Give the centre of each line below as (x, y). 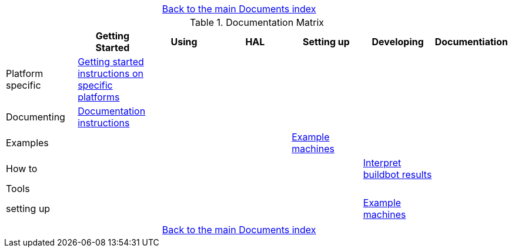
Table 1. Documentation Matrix (257, 22)
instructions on (111, 73)
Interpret (382, 163)
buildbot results (397, 174)
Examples (27, 143)
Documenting (36, 117)
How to (22, 169)
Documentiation (471, 42)
